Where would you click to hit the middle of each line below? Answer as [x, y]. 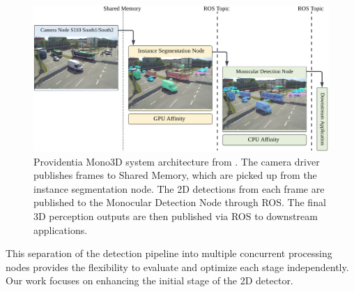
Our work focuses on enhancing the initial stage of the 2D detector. [149, 280]
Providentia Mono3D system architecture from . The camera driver [177, 161]
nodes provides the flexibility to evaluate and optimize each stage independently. [177, 267]
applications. [61, 229]
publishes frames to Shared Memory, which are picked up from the [175, 175]
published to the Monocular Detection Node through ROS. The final [180, 202]
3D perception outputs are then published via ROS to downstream [176, 216]
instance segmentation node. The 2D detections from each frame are [179, 188]
